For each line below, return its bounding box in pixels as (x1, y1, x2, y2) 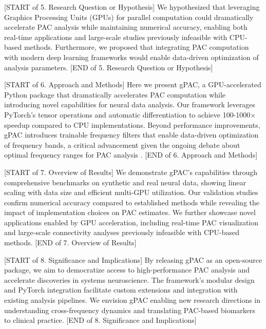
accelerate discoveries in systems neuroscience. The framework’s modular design (4, 274, 255, 285)
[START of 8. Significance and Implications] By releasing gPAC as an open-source (4, 254, 262, 265)
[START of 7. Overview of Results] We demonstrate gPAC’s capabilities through (4, 166, 258, 177)
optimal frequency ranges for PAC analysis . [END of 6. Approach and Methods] (4, 149, 258, 160)
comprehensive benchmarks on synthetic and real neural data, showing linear (4, 177, 246, 187)
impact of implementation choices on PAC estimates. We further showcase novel (4, 207, 256, 218)
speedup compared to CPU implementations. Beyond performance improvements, (4, 119, 260, 130)
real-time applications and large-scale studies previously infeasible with (4, 31, 227, 42)
